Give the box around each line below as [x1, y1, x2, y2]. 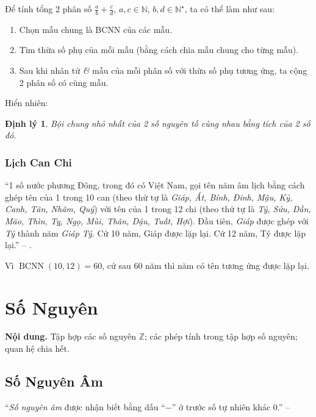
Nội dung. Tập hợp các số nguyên [5, 330, 136, 343]
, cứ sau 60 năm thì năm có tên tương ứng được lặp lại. [102, 258, 309, 271]
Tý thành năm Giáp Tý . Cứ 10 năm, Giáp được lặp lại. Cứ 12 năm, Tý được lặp [5, 226, 306, 239]
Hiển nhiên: [5, 96, 48, 109]
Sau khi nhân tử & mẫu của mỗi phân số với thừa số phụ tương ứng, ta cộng [19, 64, 307, 77]
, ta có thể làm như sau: [184, 2, 275, 15]
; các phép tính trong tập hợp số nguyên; [144, 330, 298, 343]
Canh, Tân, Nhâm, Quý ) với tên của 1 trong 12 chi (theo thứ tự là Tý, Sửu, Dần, [5, 202, 311, 215]
